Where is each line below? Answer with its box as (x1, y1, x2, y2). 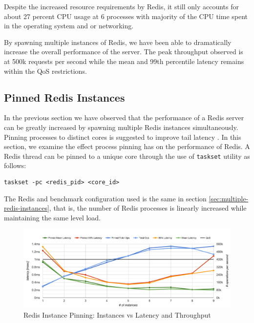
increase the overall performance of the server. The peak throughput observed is (4, 46, 243, 57)
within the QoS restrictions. (4, 65, 87, 76)
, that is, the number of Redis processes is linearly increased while (49, 203, 247, 213)
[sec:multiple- (209, 193, 249, 203)
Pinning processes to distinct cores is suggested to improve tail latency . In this (4, 131, 241, 142)
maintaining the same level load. (4, 212, 101, 222)
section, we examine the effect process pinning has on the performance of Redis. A (4, 141, 250, 151)
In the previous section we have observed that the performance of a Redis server (4, 112, 244, 123)
